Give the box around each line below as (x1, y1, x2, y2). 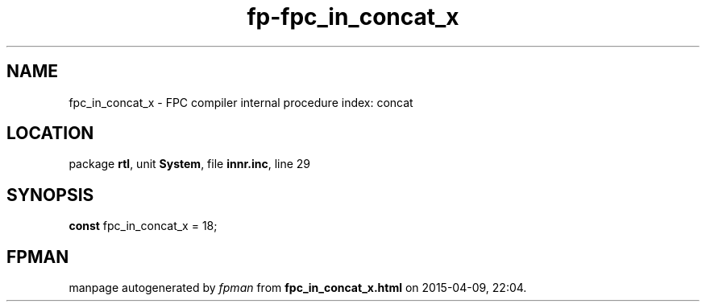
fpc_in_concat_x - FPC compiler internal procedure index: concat (69, 95, 413, 109)
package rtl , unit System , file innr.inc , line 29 (69, 157, 310, 171)
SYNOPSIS (6, 184, 94, 205)
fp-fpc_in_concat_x (247, 3, 459, 31)
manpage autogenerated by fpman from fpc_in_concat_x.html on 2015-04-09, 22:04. (69, 281, 527, 295)
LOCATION (6, 123, 94, 144)
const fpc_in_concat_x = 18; (69, 219, 218, 233)
